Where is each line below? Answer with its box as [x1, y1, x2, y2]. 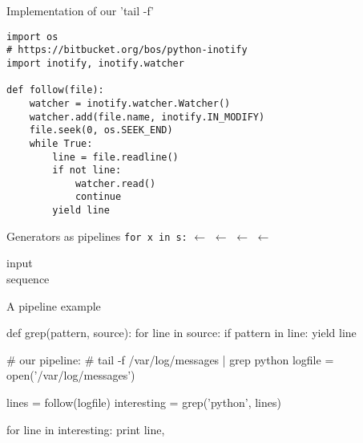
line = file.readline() [52, 151, 179, 163]
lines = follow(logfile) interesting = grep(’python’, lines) [6, 394, 281, 410]
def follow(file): [6, 84, 104, 96]
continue [75, 191, 122, 203]
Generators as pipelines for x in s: [6, 227, 188, 244]
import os [6, 30, 58, 43]
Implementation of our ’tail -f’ [6, 2, 155, 18]
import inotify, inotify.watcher [6, 57, 184, 69]
